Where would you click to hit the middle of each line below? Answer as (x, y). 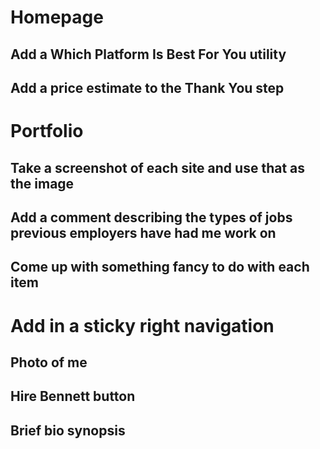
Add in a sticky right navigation (142, 325)
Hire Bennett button (73, 396)
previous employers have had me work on (143, 232)
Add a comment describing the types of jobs (151, 217)
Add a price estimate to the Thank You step (147, 87)
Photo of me (49, 362)
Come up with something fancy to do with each (160, 267)
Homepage (57, 17)
